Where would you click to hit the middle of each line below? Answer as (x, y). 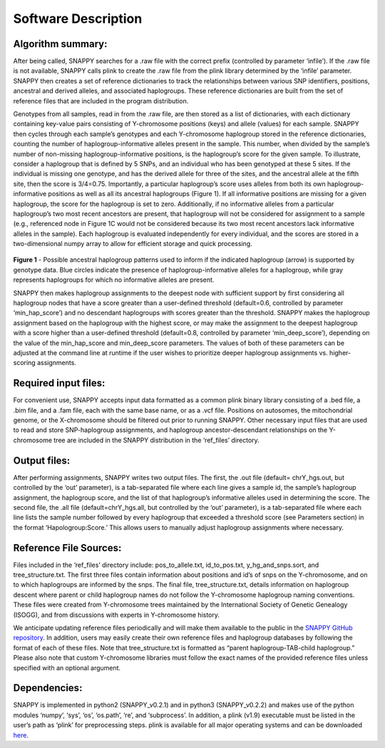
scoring (24, 363)
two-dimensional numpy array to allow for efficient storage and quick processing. (133, 244)
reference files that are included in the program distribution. (101, 101)
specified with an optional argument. (67, 667)
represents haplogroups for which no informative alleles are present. (114, 280)
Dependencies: (48, 688)
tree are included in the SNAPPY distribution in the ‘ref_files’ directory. (156, 440)
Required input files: (59, 383)
